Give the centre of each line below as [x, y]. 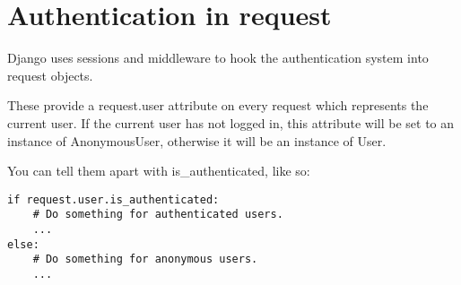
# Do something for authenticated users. [158, 215]
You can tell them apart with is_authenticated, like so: [159, 171]
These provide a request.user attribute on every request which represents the [218, 105]
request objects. [50, 75]
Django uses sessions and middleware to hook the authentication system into [218, 58]
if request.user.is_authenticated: [113, 199]
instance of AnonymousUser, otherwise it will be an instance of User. [197, 140]
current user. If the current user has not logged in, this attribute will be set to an [231, 122]
